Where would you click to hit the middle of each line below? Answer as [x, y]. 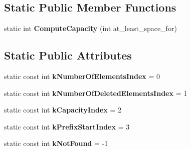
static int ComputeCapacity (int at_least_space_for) [90, 28]
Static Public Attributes [68, 55]
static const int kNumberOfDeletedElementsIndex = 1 [96, 93]
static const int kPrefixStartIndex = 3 [67, 126]
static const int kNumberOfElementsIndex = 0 [82, 76]
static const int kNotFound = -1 [56, 143]
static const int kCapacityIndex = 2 [63, 110]
